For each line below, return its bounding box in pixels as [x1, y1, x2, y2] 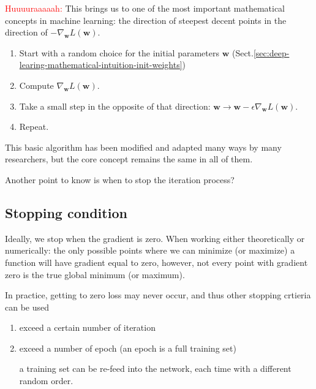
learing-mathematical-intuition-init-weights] [19, 58, 182, 71]
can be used [5, 300, 50, 313]
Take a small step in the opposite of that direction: [19, 99, 211, 112]
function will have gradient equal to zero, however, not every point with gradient [5, 255, 308, 268]
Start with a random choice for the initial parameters [19, 46, 219, 59]
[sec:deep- [253, 46, 290, 59]
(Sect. [231, 46, 254, 59]
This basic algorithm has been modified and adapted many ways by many [5, 140, 282, 153]
